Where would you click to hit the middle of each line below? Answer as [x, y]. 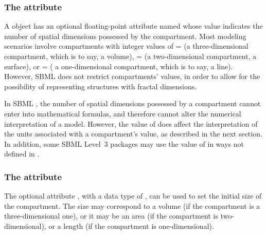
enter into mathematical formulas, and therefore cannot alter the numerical [123, 113]
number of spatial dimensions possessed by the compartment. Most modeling [125, 36]
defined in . [22, 154]
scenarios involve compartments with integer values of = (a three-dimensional [126, 46]
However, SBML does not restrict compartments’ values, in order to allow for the [132, 76]
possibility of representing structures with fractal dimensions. [101, 86]
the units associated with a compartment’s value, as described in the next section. [133, 134]
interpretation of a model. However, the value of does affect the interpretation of [131, 123]
